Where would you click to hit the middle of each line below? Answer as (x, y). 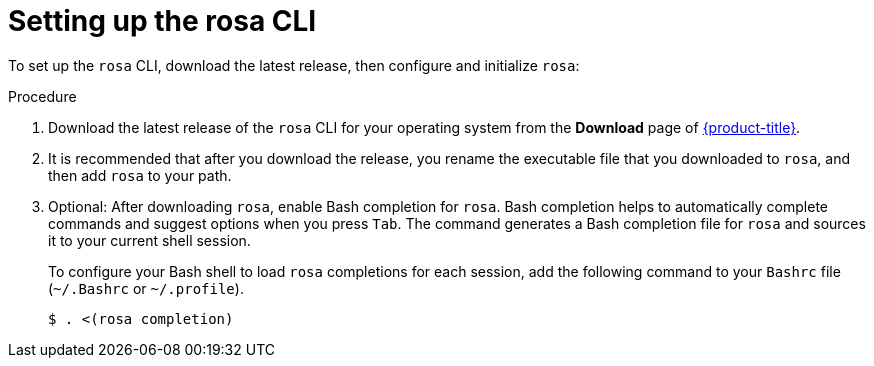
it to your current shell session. (149, 240)
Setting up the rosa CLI (162, 21)
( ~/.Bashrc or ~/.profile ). (146, 288)
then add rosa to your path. (140, 175)
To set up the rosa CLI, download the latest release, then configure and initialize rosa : (294, 65)
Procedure (42, 96)
